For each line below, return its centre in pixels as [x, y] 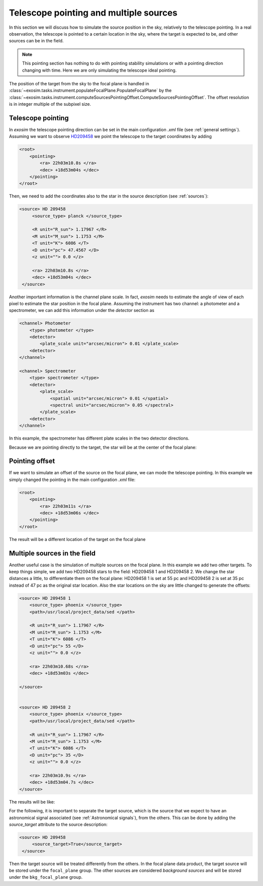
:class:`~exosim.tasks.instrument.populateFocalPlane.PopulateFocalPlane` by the [90, 91]
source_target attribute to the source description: [58, 824]
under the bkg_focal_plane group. [46, 877]
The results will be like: [32, 802]
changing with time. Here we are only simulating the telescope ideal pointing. [99, 70]
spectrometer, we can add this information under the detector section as [82, 310]
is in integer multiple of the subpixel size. [50, 104]
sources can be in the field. [36, 41]
